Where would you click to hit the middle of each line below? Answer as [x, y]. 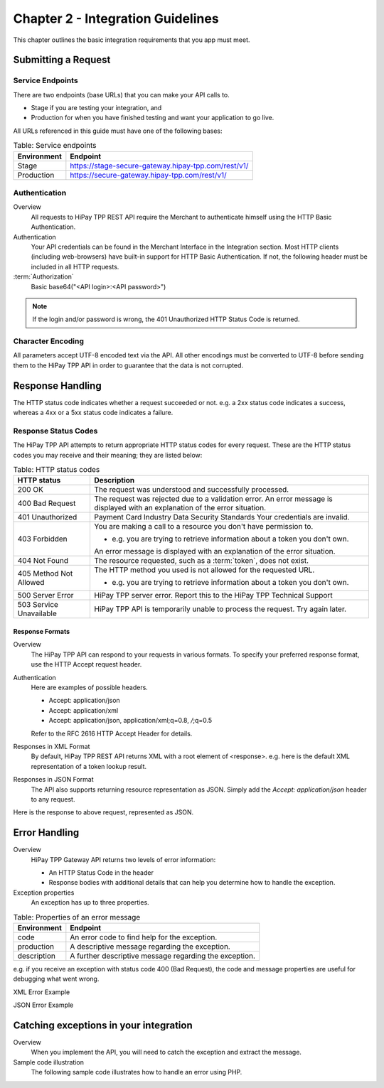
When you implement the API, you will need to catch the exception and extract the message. [166, 1052]
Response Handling [58, 386]
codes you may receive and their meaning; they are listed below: [108, 455]
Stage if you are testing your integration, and [96, 108]
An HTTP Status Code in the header [101, 872]
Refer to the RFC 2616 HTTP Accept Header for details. [112, 733]
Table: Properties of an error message [77, 917]
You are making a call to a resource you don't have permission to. [204, 527]
